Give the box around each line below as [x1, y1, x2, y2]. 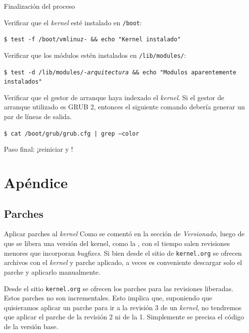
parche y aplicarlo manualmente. [4, 266, 101, 277]
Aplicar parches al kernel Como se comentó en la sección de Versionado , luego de [4, 228, 245, 239]
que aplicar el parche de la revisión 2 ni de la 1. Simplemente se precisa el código [4, 312, 244, 322]
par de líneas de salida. [4, 111, 72, 122]
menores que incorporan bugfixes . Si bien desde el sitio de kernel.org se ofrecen [4, 247, 242, 258]
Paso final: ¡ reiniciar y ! [4, 144, 73, 154]
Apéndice [4, 173, 68, 193]
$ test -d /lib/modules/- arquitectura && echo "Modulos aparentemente [4, 69, 236, 76]
